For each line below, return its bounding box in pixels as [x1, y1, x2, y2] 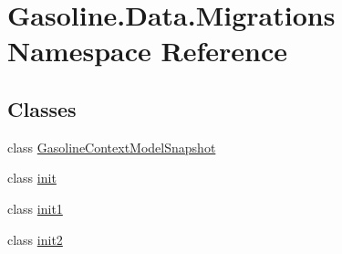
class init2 [7, 229, 63, 249]
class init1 [7, 198, 63, 217]
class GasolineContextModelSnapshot [7, 137, 216, 156]
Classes [7, 94, 77, 122]
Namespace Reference [7, 32, 287, 69]
